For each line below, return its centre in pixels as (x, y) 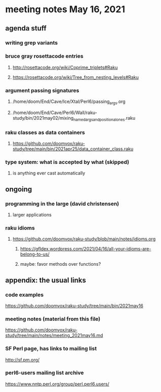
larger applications (32, 214)
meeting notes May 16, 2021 (65, 9)
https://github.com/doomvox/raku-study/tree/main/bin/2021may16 (74, 305)
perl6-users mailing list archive (45, 373)
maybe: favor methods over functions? (61, 264)
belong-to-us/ (35, 254)
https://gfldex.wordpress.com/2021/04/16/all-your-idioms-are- (86, 249)
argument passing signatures (42, 90)
